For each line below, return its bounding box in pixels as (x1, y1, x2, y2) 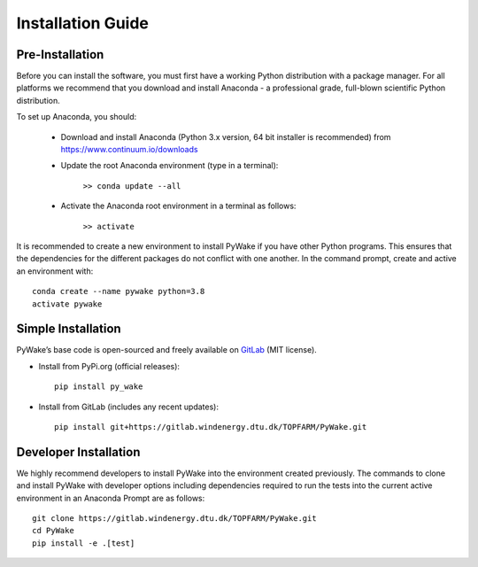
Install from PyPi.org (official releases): (38, 361, 181, 371)
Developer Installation (16, 444, 141, 460)
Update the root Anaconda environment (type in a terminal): (60, 160, 279, 171)
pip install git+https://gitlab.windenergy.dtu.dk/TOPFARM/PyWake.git (54, 422, 367, 431)
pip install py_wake (54, 382, 143, 392)
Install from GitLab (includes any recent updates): (38, 401, 219, 412)
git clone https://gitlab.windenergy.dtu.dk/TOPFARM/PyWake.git (32, 514, 318, 524)
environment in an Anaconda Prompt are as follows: (16, 493, 205, 503)
